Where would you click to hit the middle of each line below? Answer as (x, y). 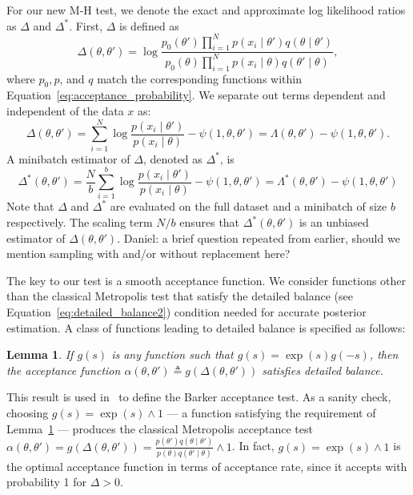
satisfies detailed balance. (323, 370)
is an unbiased (334, 222)
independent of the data (65, 111)
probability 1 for (47, 482)
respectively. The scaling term (80, 222)
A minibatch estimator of (68, 158)
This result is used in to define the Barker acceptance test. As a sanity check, (199, 397)
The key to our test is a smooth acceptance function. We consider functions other (206, 280)
